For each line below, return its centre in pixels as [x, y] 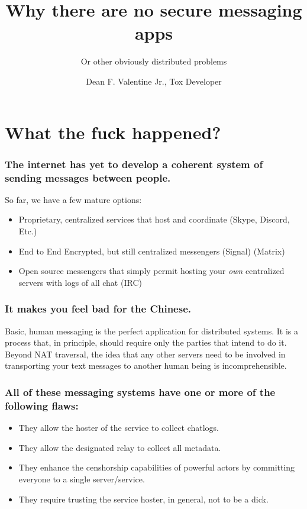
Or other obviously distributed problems [154, 61]
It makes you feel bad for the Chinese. [98, 309]
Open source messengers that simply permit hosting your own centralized [151, 271]
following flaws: [42, 405]
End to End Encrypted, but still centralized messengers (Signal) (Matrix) [152, 251]
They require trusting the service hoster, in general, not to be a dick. [143, 499]
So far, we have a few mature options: [73, 199]
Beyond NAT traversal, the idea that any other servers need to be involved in [145, 354]
